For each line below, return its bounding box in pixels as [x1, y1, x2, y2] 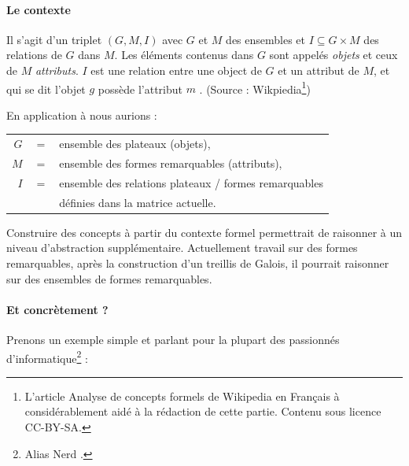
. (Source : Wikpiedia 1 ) [199, 78, 311, 97]
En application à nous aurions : [6, 106, 157, 123]
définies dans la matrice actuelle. [59, 194, 216, 210]
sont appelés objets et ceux [269, 46, 398, 63]
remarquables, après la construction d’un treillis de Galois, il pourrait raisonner [6, 254, 389, 271]
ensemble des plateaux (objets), [59, 135, 211, 152]
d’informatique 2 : [6, 347, 88, 366]
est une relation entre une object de [90, 61, 262, 78]
